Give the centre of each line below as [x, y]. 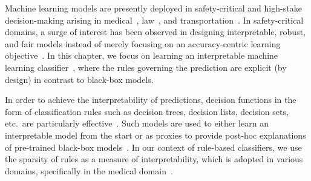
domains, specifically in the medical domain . [89, 170]
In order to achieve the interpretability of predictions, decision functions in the [151, 100]
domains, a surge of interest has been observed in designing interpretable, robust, [155, 32]
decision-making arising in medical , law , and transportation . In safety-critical [154, 20]
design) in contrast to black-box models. [79, 79]
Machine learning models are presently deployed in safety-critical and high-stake [153, 8]
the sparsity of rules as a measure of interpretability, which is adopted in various [154, 159]
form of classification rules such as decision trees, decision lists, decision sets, [147, 111]
